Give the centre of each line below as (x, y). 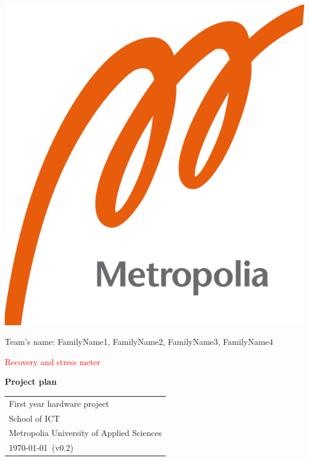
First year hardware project (59, 403)
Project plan (31, 381)
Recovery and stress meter (53, 361)
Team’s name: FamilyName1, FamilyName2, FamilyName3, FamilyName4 (139, 342)
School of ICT (34, 418)
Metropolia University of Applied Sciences (86, 433)
